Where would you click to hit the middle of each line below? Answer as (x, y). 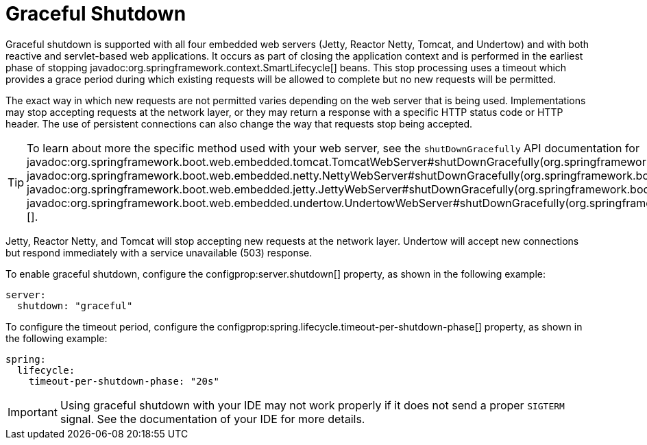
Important (33, 412)
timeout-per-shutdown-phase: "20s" (124, 381)
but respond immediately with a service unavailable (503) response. (159, 252)
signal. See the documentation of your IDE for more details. (212, 419)
